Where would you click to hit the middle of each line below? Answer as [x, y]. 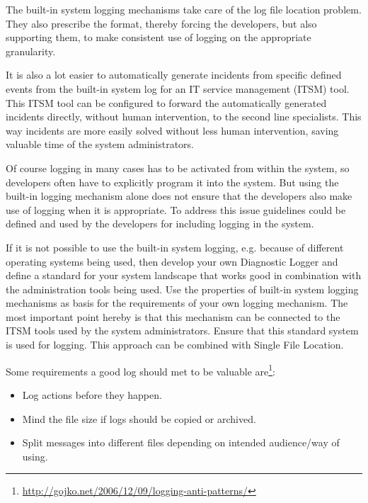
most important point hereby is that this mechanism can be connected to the [173, 316]
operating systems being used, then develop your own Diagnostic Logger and [172, 261]
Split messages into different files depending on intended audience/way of [181, 442]
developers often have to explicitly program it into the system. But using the [172, 182]
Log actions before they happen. [92, 394]
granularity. [31, 51]
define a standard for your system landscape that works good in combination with [184, 275]
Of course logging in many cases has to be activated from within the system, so [178, 168]
